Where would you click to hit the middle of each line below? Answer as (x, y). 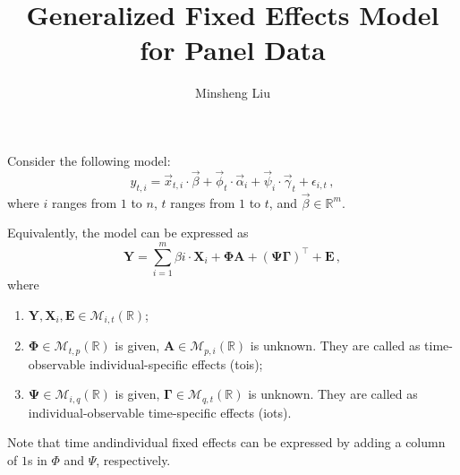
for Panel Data (233, 50)
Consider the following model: (89, 160)
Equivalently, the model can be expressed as (128, 233)
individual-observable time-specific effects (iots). (160, 412)
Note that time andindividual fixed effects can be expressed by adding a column (226, 442)
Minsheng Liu (233, 93)
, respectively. (133, 459)
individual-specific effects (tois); (176, 363)
